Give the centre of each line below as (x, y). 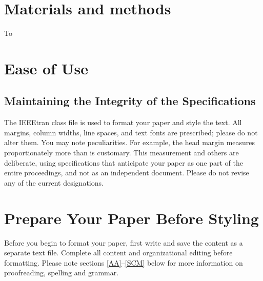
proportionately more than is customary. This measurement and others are (122, 153)
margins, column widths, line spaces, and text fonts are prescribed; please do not (131, 132)
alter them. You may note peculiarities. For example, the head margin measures (130, 142)
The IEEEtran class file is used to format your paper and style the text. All (123, 122)
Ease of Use (46, 68)
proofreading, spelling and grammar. (62, 273)
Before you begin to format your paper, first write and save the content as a (124, 242)
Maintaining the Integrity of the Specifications (130, 101)
